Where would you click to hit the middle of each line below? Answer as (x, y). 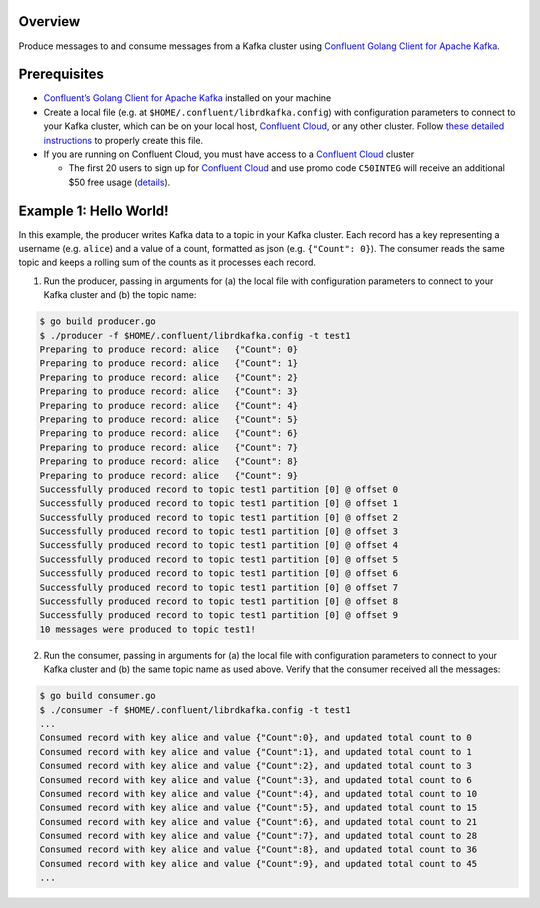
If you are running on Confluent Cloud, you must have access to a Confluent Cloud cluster (229, 154)
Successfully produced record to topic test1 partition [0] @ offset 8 (219, 601)
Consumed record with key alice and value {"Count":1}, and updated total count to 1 (255, 751)
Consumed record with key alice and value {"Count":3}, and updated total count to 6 (255, 779)
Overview (49, 21)
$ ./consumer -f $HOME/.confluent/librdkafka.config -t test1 (195, 709)
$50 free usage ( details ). (119, 182)
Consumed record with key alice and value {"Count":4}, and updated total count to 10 (258, 793)
